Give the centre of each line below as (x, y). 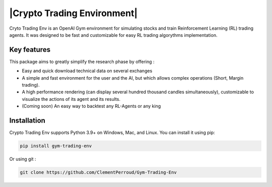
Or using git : (23, 159)
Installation (27, 120)
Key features (30, 50)
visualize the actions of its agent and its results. (71, 99)
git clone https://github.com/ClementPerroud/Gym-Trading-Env (98, 172)
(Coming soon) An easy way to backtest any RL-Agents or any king (91, 106)
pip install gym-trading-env (56, 146)
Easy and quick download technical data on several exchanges (87, 71)
